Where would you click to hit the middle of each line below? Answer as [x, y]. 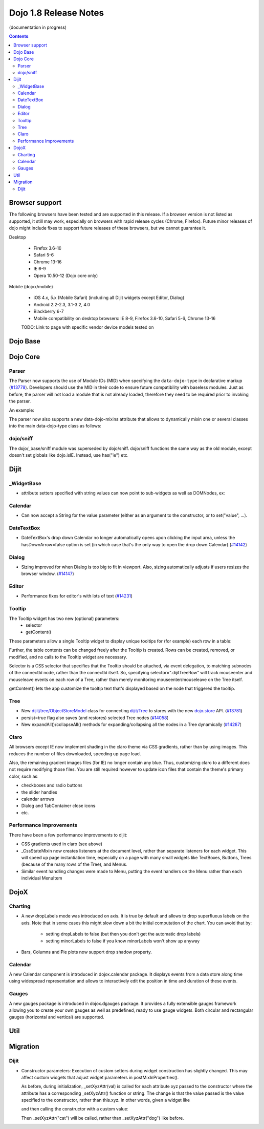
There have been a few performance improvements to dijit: [68, 835]
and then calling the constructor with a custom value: [75, 1109]
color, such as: [24, 776]
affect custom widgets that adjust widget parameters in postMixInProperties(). [100, 1077]
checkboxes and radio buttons [52, 785]
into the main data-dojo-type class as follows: [55, 426]
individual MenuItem [42, 878]
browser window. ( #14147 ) [48, 574]
